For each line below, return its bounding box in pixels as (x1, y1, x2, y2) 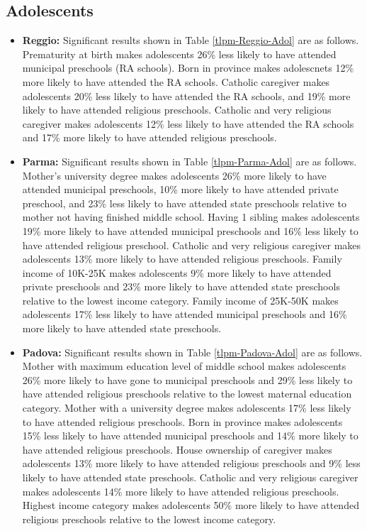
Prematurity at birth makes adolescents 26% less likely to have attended (22, 46, 337, 61)
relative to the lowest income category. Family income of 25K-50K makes (22, 292, 339, 307)
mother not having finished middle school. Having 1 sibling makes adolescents (22, 209, 360, 224)
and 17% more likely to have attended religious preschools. (22, 130, 277, 145)
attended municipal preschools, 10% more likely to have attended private (22, 182, 339, 197)
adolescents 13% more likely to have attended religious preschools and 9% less (22, 456, 361, 471)
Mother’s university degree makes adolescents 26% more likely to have (22, 168, 327, 182)
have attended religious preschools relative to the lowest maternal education (22, 386, 352, 401)
